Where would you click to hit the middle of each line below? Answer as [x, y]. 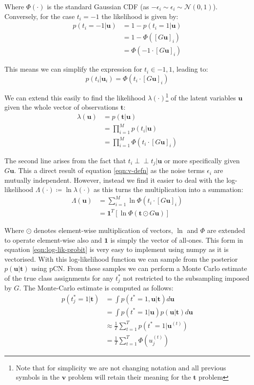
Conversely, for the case [40, 16]
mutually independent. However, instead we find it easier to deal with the [114, 180]
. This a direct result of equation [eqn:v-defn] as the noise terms [109, 170]
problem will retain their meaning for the [129, 377]
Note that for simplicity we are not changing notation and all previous [121, 367]
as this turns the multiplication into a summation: [168, 189]
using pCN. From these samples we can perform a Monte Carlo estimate [139, 268]
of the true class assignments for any [59, 278]
